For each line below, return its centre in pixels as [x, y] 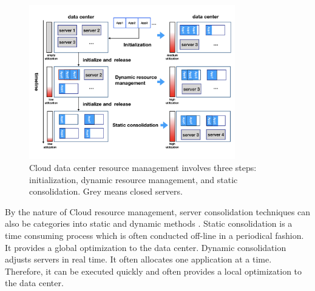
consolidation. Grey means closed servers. [106, 191]
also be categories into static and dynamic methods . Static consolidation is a [149, 223]
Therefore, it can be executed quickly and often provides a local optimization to [154, 271]
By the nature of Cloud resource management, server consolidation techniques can [158, 211]
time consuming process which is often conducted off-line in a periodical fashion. [154, 235]
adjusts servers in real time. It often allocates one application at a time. [138, 259]
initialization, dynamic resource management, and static [134, 179]
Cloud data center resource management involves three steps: [143, 167]
